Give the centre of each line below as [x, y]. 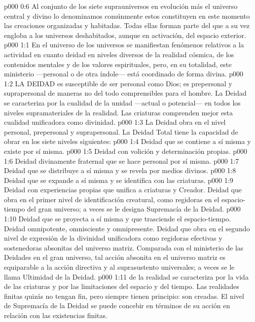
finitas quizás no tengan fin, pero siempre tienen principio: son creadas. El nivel [124, 296]
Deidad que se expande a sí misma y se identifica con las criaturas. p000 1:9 [119, 180]
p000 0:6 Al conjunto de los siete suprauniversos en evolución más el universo [121, 6]
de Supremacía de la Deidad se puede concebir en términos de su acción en [117, 305]
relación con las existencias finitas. [56, 315]
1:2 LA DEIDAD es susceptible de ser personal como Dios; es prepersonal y [118, 83]
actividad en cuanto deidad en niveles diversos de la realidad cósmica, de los [119, 54]
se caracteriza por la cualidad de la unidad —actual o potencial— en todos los [122, 102]
